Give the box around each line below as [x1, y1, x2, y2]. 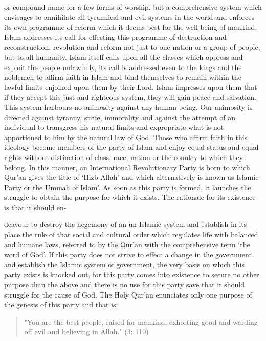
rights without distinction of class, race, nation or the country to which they [4, 151, 243, 162]
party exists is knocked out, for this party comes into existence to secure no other [4, 269, 259, 280]
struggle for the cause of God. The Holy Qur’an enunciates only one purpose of [4, 289, 252, 300]
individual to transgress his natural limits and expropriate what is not [4, 122, 224, 132]
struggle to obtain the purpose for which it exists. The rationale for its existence [4, 192, 256, 202]
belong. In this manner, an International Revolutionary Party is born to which [4, 162, 250, 172]
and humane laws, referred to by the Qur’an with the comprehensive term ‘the [4, 239, 250, 249]
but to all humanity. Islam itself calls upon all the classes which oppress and [4, 51, 243, 62]
